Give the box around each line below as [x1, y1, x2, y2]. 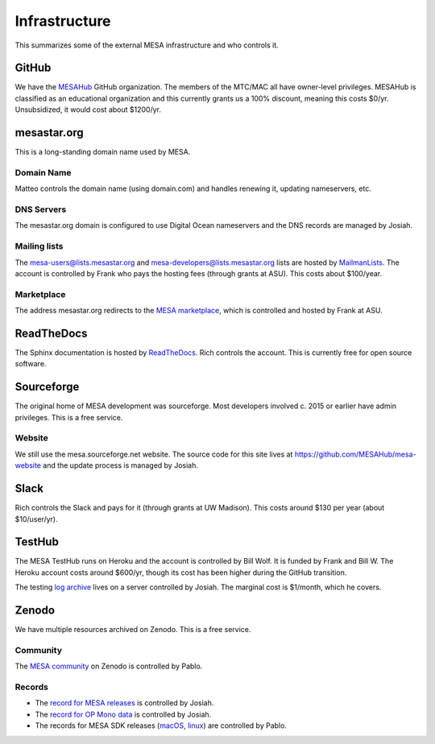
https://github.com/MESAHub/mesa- [294, 449, 416, 459]
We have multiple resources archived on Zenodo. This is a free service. [14, 625, 251, 634]
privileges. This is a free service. [14, 412, 123, 422]
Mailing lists [14, 241, 64, 252]
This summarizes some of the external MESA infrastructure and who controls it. [14, 40, 280, 50]
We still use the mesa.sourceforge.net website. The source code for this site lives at [14, 449, 293, 459]
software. [14, 359, 47, 369]
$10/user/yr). [14, 514, 58, 523]
